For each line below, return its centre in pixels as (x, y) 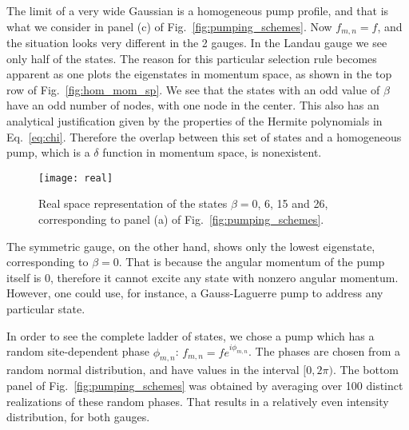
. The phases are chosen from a (324, 351)
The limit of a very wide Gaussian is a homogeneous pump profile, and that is (198, 10)
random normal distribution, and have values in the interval (153, 370)
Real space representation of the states (133, 203)
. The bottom (365, 370)
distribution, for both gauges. (78, 417)
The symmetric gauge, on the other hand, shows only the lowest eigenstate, (191, 246)
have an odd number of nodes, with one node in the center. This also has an (193, 105)
